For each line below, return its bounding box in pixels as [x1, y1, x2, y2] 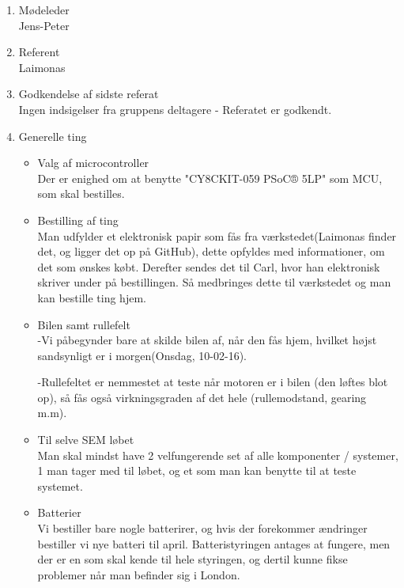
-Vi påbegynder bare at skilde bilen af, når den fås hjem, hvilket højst [37, 332, 377, 348]
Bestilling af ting [37, 211, 119, 228]
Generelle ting [18, 127, 87, 144]
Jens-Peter [18, 17, 70, 33]
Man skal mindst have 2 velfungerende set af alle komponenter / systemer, [37, 446, 398, 463]
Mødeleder [18, 2, 70, 17]
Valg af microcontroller [37, 154, 149, 171]
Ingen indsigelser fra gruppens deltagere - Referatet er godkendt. [18, 101, 332, 117]
